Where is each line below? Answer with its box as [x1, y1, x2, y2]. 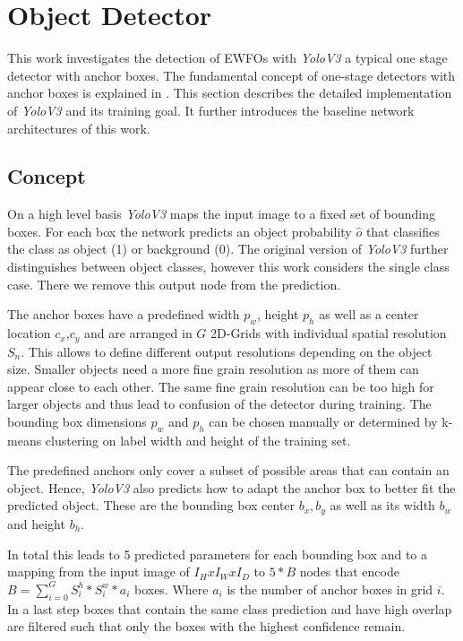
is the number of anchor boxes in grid [227, 579, 433, 598]
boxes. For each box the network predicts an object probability [7, 221, 352, 240]
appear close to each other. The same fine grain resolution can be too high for [7, 377, 434, 395]
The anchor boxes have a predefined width [7, 305, 240, 324]
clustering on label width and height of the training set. [45, 430, 351, 449]
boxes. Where [133, 579, 209, 598]
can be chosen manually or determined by [209, 411, 438, 430]
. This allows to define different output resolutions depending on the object [21, 342, 433, 360]
